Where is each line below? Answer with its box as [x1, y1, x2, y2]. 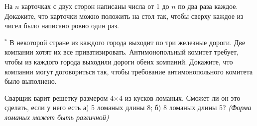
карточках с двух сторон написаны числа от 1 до [21, 1, 169, 11]
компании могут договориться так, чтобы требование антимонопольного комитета [4, 66, 253, 76]
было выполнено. [4, 76, 57, 86]
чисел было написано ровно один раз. [4, 20, 119, 31]
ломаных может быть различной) [4, 112, 109, 122]
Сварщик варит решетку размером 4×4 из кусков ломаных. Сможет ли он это [4, 92, 241, 103]
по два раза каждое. [178, 1, 238, 11]
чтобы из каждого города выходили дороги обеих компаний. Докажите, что [4, 56, 233, 66]
